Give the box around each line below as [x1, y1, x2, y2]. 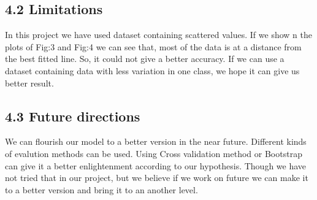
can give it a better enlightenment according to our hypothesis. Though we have [5, 159, 307, 172]
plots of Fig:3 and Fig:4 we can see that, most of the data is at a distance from [5, 40, 302, 53]
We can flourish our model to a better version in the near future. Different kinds [5, 135, 307, 148]
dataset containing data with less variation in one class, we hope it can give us [5, 64, 300, 77]
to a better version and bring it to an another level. [5, 183, 198, 196]
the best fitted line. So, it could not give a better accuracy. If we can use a [5, 52, 285, 65]
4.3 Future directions [5, 106, 140, 125]
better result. [5, 76, 54, 89]
